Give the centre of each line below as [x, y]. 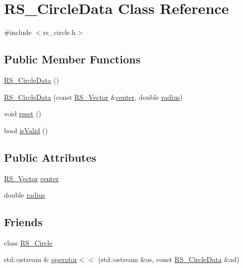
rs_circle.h [59, 32]
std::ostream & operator [41, 259]
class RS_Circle [28, 242]
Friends [23, 222]
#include [18, 32]
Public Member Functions [72, 59]
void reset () [23, 114]
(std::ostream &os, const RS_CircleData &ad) [169, 259]
